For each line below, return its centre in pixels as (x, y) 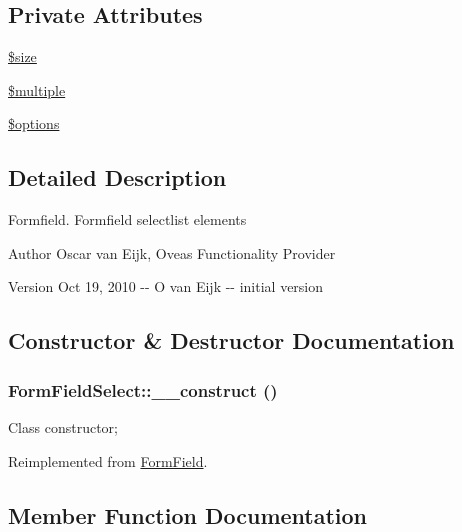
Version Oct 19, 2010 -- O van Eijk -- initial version (166, 286)
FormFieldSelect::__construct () (143, 389)
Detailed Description (117, 177)
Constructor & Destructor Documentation (231, 340)
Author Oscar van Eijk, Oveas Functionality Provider (172, 252)
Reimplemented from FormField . (108, 460)
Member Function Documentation (188, 514)
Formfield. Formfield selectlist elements (127, 219)
